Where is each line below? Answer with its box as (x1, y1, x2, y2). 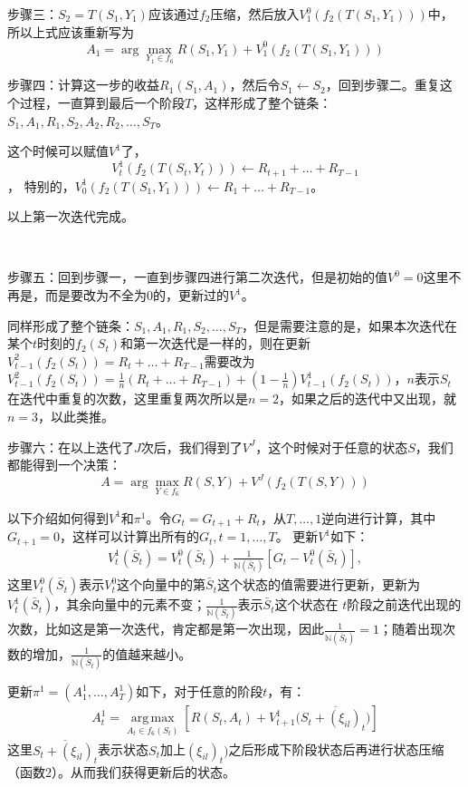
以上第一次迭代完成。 (7, 207, 134, 226)
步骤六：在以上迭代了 (7, 437, 134, 456)
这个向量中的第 (117, 575, 206, 594)
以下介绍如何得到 (7, 508, 109, 527)
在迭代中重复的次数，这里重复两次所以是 (7, 389, 248, 408)
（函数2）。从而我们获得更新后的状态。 (7, 763, 235, 782)
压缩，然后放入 (210, 5, 300, 23)
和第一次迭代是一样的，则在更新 (120, 334, 311, 353)
